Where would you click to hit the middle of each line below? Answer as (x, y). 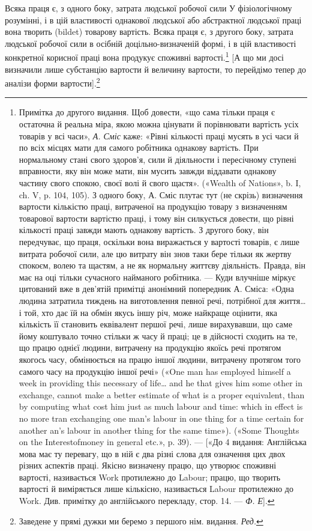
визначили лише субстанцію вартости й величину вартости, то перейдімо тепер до (156, 69)
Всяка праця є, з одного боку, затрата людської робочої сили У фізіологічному (148, 8)
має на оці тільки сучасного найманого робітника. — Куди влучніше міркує (157, 277)
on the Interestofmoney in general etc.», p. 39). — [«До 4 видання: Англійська (163, 442)
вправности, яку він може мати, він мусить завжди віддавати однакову (148, 171)
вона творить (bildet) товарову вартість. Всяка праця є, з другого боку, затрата (149, 32)
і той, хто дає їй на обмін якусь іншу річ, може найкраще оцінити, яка (148, 312)
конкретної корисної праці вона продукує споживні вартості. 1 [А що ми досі (144, 56)
